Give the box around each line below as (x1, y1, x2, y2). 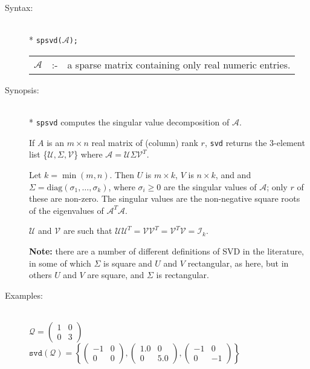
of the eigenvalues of (29, 204, 104, 216)
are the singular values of (164, 180, 257, 193)
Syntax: (5, 1, 33, 13)
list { (29, 148, 48, 161)
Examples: (5, 288, 43, 301)
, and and (215, 168, 251, 181)
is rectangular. (156, 268, 209, 281)
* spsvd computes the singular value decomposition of (29, 116, 230, 128)
